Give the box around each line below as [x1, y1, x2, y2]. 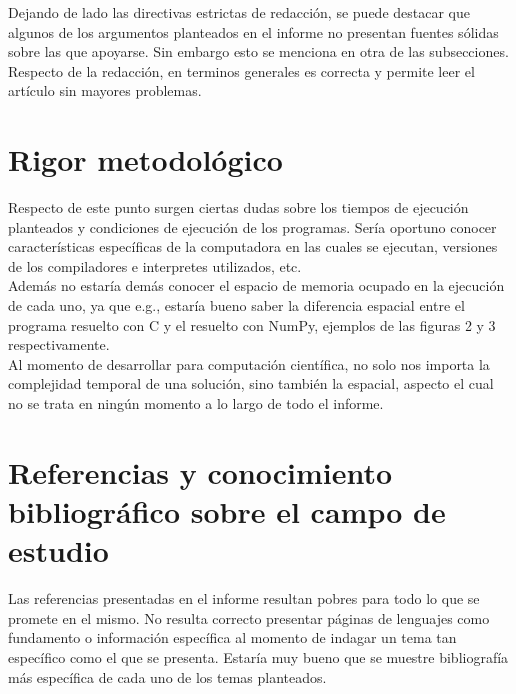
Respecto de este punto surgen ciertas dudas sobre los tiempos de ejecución [8, 197, 469, 218]
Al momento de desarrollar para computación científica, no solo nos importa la [8, 353, 490, 374]
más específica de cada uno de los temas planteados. [8, 666, 327, 687]
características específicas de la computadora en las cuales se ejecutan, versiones [8, 236, 498, 257]
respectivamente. [8, 334, 110, 355]
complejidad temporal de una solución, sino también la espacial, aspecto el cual [8, 373, 494, 394]
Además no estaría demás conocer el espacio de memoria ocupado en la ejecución [8, 275, 505, 296]
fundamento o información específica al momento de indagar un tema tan [8, 627, 457, 648]
